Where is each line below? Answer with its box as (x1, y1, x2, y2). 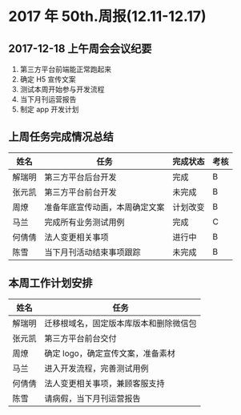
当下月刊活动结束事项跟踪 (44, 246, 142, 257)
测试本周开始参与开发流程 (19, 85, 105, 94)
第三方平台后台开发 (44, 171, 118, 183)
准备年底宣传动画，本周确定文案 (44, 201, 166, 212)
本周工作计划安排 (8, 276, 93, 290)
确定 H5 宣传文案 (19, 75, 76, 84)
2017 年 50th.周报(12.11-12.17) (8, 7, 207, 26)
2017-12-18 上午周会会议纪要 (8, 42, 152, 55)
